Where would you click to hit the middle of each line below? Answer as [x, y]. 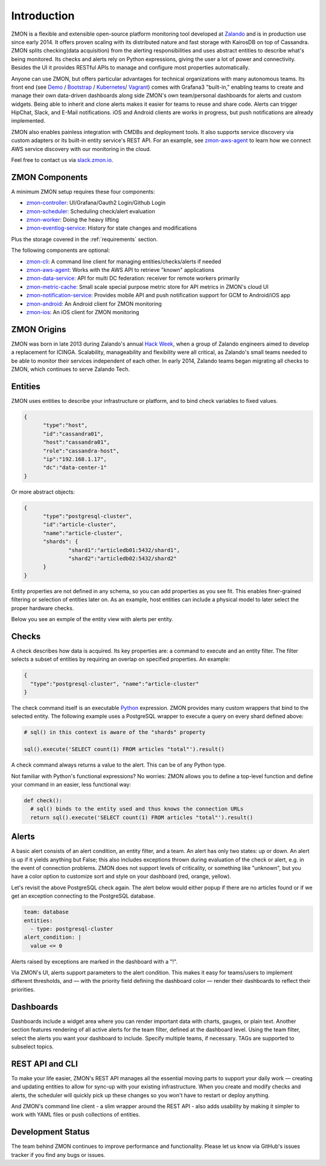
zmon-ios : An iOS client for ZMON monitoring [83, 312]
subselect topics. [33, 1046]
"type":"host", [66, 425]
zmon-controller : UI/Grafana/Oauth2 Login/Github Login [96, 203]
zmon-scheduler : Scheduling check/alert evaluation [91, 211]
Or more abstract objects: [43, 492]
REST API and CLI [45, 1064]
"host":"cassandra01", [77, 442]
